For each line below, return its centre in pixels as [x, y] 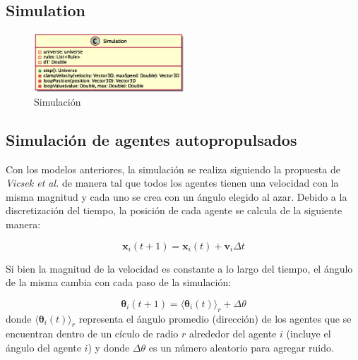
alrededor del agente [233, 334]
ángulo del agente [43, 347]
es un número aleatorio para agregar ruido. [241, 347]
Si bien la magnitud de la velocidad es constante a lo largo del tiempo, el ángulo [179, 268]
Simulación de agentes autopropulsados [151, 139]
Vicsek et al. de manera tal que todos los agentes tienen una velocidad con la [172, 183]
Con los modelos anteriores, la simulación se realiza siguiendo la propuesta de [173, 169]
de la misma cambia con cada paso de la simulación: [119, 282]
